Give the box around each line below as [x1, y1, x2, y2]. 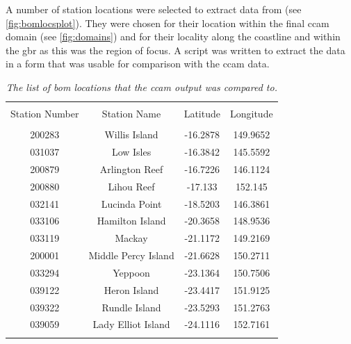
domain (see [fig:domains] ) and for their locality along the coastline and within [6, 29, 341, 44]
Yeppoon [113, 265, 150, 279]
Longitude [230, 106, 273, 121]
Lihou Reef [108, 179, 155, 193]
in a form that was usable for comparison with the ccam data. [6, 56, 270, 71]
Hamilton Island [97, 213, 166, 228]
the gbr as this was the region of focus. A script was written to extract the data [6, 42, 345, 57]
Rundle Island [101, 300, 161, 314]
